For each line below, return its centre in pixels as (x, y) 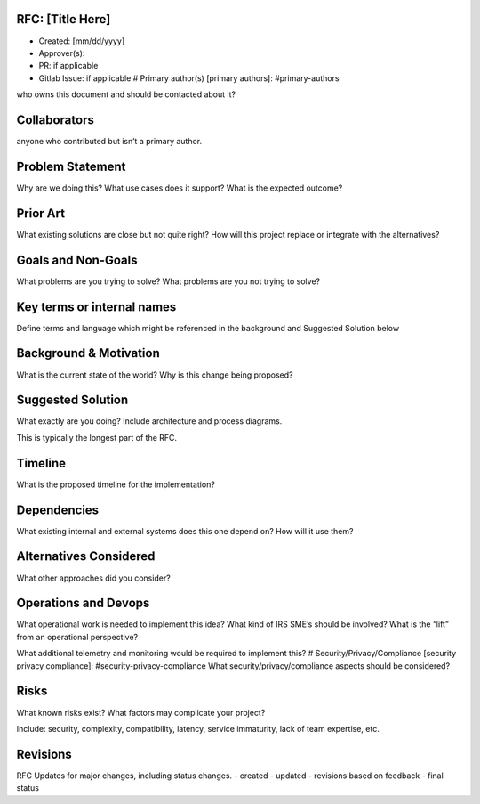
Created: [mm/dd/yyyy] (82, 41)
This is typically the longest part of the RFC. (97, 437)
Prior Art (41, 213)
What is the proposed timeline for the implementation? (116, 484)
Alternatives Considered (86, 556)
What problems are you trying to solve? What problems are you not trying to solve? (168, 281)
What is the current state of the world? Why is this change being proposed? (155, 375)
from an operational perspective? (77, 637)
